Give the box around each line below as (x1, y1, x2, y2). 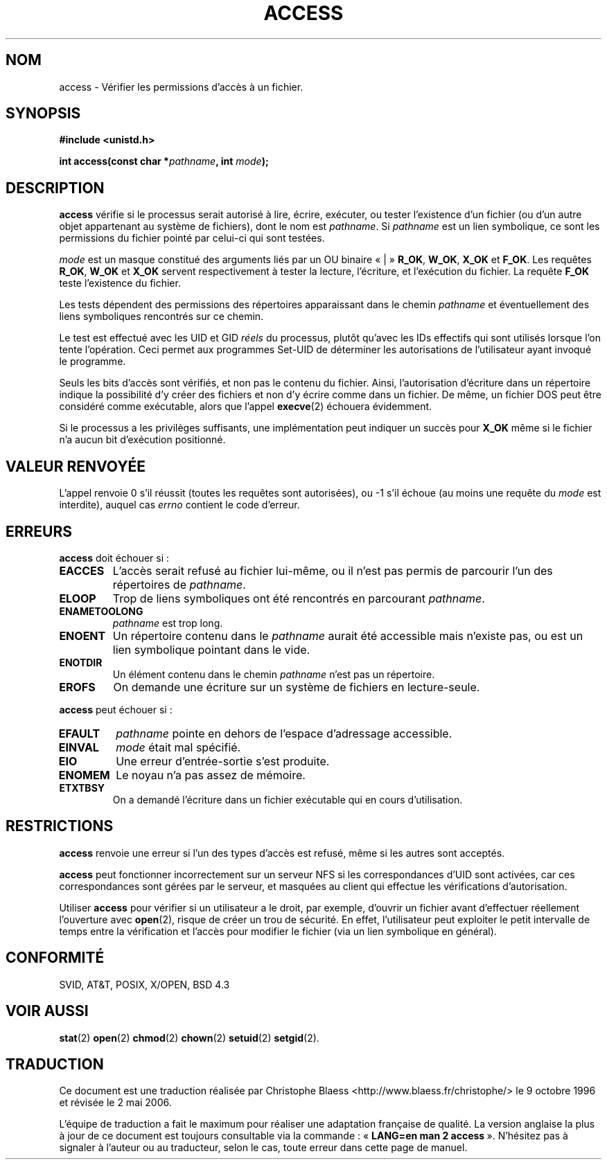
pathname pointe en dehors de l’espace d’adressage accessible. (116, 726, 452, 740)
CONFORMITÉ (6, 949, 105, 967)
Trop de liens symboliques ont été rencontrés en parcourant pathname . (112, 591, 485, 605)
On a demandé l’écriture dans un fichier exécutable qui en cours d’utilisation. (112, 793, 463, 806)
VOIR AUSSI (6, 1002, 89, 1020)
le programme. (59, 355, 126, 368)
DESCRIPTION (6, 179, 105, 197)
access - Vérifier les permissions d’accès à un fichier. (59, 80, 303, 93)
